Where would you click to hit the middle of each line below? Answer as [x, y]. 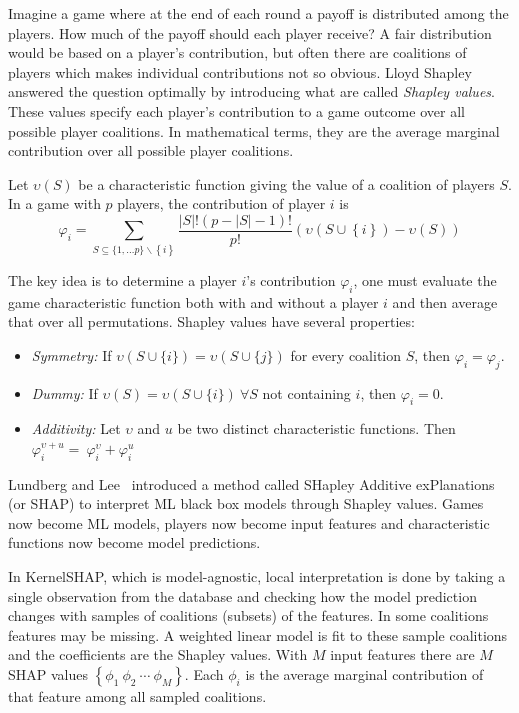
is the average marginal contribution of [364, 674]
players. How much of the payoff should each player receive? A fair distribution [250, 32]
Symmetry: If [71, 354]
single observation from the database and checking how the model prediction [242, 595]
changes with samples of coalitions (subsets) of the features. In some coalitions [248, 615]
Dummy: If [64, 392]
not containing [306, 392]
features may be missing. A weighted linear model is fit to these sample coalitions [258, 634]
